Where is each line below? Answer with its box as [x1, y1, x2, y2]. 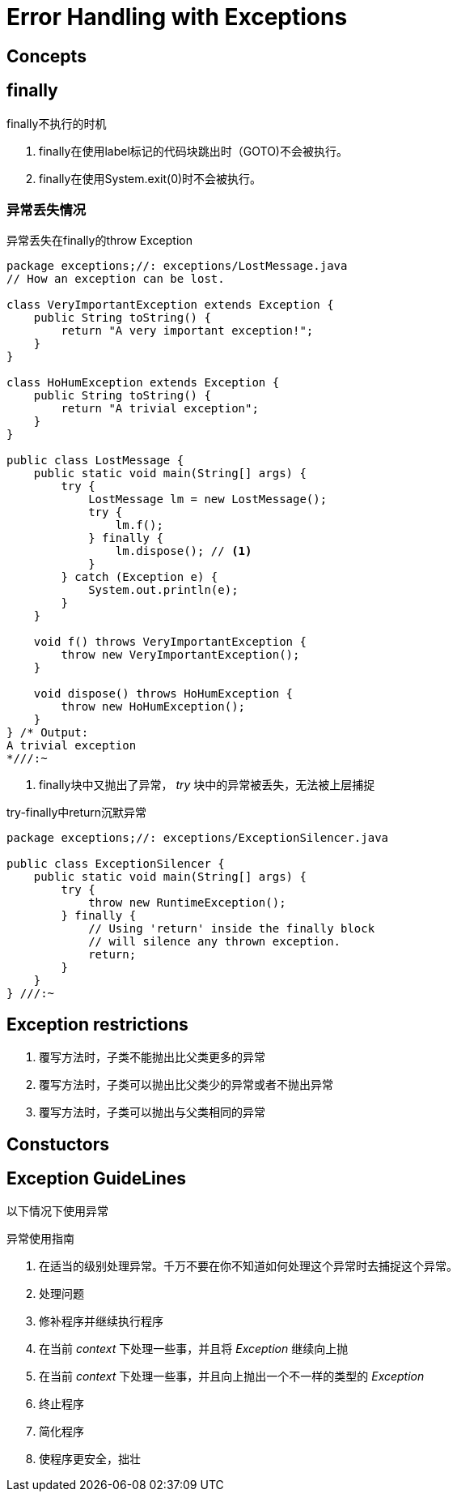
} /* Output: [6, 726, 89, 740]
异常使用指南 [6, 1231, 74, 1246]
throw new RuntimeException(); [88, 896, 286, 910]
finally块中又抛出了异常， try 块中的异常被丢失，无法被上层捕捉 [39, 778, 375, 792]
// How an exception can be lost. [6, 272, 225, 286]
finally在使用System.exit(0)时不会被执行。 [39, 171, 262, 186]
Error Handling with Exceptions [6, 3, 348, 31]
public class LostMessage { [6, 454, 184, 467]
